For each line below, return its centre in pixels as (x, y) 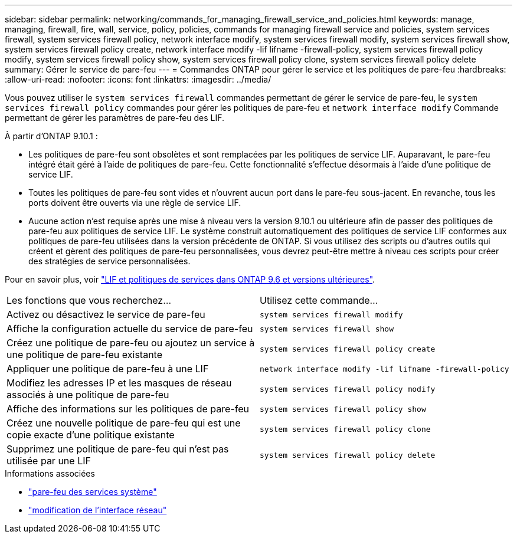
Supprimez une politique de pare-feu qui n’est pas (118, 449)
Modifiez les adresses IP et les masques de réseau (119, 383)
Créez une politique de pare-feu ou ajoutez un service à (131, 343)
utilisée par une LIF (49, 461)
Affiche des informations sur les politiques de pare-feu (128, 409)
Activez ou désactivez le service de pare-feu (106, 314)
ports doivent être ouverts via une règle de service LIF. (135, 203)
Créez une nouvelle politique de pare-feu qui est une (124, 423)
